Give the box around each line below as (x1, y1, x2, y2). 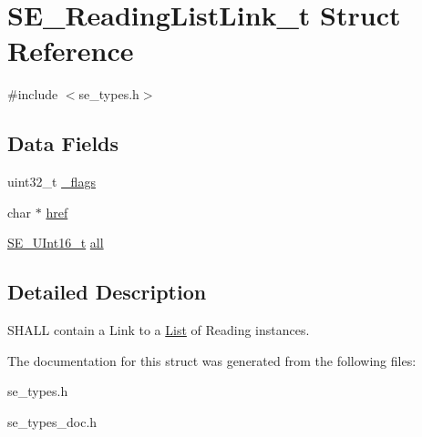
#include (7, 85, 58, 104)
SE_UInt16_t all (7, 233, 104, 252)
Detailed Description (7, 278, 207, 306)
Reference (7, 32, 134, 69)
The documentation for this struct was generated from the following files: (7, 351, 417, 370)
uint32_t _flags (7, 172, 96, 191)
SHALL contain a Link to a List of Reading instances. (7, 320, 310, 340)
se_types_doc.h (7, 412, 98, 431)
